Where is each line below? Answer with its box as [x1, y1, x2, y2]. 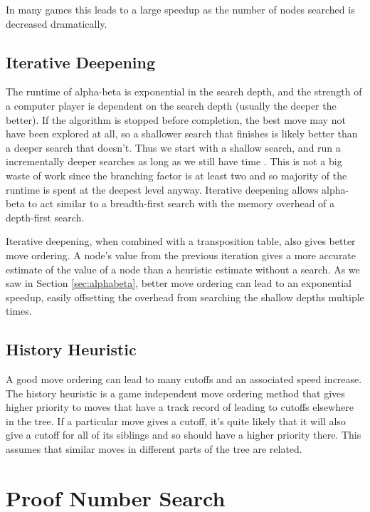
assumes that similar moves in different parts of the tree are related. [6, 442, 302, 456]
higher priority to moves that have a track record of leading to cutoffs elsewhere [6, 399, 354, 414]
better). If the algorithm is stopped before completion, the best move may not [6, 112, 346, 127]
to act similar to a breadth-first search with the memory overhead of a [28, 196, 335, 211]
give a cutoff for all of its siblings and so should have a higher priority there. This [6, 427, 361, 442]
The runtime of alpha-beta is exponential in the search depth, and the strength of [6, 84, 362, 99]
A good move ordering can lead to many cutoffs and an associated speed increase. [6, 372, 362, 387]
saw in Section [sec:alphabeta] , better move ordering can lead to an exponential [6, 276, 351, 291]
